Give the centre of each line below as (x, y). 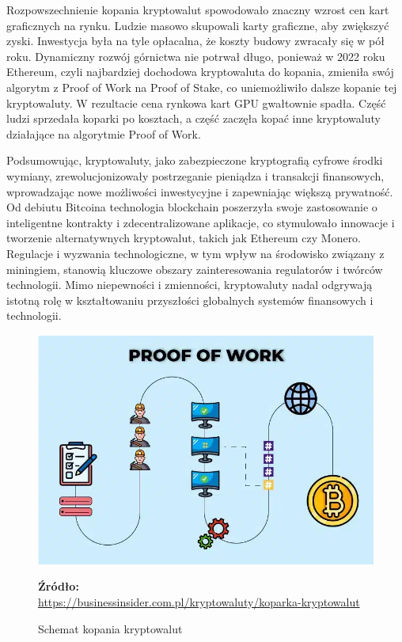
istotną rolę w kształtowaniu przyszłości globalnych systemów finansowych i (190, 300)
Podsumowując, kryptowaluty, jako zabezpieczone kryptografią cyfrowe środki (195, 160)
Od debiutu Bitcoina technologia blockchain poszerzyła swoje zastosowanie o (192, 207)
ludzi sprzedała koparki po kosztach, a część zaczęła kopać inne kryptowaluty (193, 118)
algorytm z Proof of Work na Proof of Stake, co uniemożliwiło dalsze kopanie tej (202, 87)
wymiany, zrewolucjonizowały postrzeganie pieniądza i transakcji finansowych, (195, 175)
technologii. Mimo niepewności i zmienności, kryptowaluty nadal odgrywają (190, 285)
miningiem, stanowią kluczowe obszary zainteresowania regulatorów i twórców (195, 269)
